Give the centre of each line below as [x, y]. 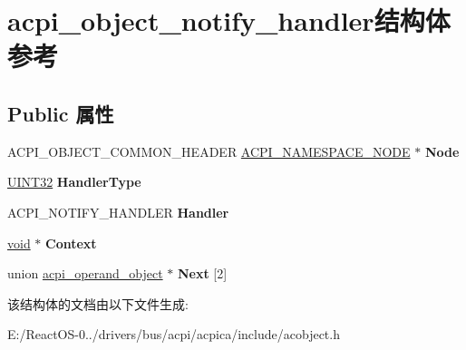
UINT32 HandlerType [74, 182]
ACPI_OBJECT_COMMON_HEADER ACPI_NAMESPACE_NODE [209, 151]
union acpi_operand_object [85, 273]
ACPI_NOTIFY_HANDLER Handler [118, 212]
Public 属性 [61, 113]
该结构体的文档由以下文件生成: [98, 303]
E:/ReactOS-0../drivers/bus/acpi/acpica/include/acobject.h [174, 334]
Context [71, 243]
